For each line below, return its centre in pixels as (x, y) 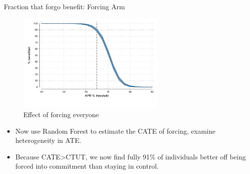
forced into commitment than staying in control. (87, 166)
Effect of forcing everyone (61, 114)
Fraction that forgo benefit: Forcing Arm (65, 6)
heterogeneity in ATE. (48, 140)
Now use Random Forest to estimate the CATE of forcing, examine (115, 130)
